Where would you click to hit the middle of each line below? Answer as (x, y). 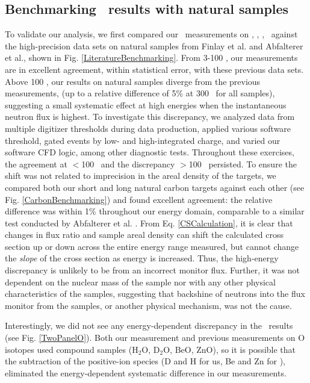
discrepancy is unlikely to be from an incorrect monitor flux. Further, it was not (152, 270)
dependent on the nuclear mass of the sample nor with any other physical (140, 282)
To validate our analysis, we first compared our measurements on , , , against (151, 34)
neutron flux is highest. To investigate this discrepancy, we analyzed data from (150, 117)
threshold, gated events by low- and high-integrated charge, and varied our (143, 140)
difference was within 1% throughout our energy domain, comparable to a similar (155, 211)
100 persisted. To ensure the (243, 163)
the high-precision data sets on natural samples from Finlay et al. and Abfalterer (154, 45)
